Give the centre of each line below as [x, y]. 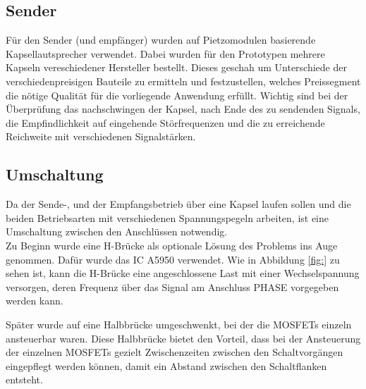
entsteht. [24, 379]
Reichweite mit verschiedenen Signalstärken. [101, 136]
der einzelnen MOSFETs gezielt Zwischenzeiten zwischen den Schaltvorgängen [175, 352]
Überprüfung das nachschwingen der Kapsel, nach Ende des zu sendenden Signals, [183, 109]
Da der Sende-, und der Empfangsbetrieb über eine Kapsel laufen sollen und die [178, 204]
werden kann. [35, 301]
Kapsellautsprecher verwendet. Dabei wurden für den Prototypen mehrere [165, 53]
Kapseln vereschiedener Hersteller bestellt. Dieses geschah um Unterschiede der [176, 67]
